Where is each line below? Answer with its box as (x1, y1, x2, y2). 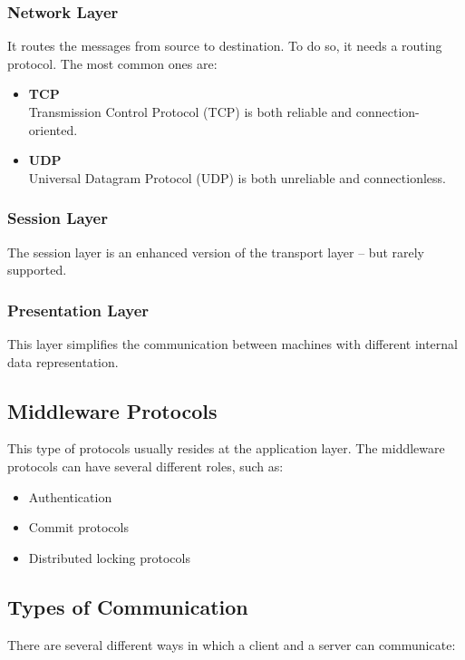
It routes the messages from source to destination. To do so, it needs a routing (7, 36, 442, 55)
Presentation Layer (7, 298, 150, 321)
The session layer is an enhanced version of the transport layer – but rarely (7, 242, 424, 261)
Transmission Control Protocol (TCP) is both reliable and (28, 102, 353, 121)
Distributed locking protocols (28, 548, 190, 567)
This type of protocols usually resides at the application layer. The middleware (7, 439, 445, 458)
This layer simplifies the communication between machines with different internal (7, 335, 458, 353)
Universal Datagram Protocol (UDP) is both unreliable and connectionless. (28, 168, 446, 187)
